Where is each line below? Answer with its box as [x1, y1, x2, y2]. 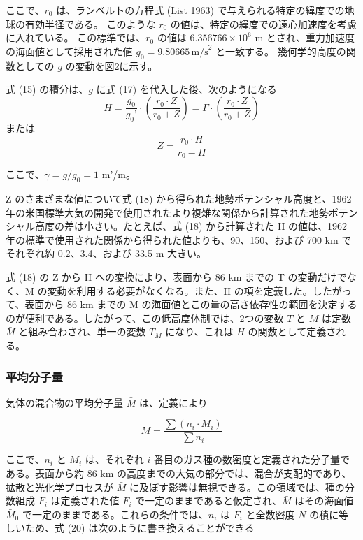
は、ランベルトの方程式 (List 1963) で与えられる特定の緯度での [56, 3, 345, 17]
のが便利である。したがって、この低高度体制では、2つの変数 [6, 310, 284, 325]
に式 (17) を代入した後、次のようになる [96, 82, 277, 96]
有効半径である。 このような [24, 16, 156, 31]
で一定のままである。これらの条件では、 [22, 506, 208, 521]
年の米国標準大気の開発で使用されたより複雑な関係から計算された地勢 [6, 205, 329, 219]
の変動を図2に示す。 [65, 58, 158, 73]
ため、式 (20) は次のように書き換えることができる [24, 520, 255, 535]
